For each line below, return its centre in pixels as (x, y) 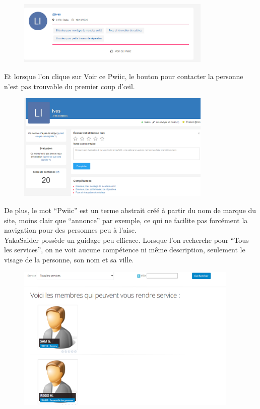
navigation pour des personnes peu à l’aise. (70, 230)
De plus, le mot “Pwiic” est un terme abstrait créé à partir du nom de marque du (130, 210)
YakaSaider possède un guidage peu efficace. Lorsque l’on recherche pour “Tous (126, 240)
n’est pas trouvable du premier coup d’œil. (70, 86)
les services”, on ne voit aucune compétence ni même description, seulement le (125, 250)
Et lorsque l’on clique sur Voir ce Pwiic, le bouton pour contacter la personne (124, 76)
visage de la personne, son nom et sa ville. (69, 259)
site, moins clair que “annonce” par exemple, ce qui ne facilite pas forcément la (126, 220)
